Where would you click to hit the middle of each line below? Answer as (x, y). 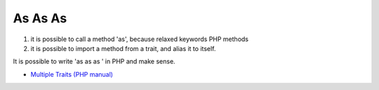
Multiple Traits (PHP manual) (72, 74)
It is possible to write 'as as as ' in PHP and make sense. (94, 61)
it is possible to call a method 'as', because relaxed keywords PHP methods (140, 39)
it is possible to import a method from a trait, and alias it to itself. (123, 48)
